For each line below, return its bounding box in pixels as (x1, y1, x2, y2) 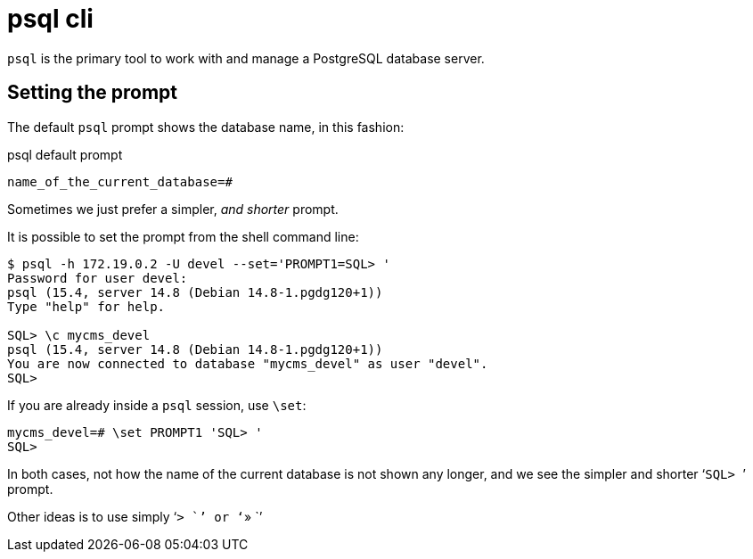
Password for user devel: (7, 270, 188, 285)
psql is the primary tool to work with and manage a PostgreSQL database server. (7, 50, 485, 66)
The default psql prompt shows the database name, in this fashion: (7, 119, 405, 135)
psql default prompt (7, 146, 123, 162)
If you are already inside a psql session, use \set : (7, 397, 307, 413)
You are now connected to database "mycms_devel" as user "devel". (7, 356, 488, 371)
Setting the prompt (7, 81, 177, 104)
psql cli (7, 4, 94, 34)
